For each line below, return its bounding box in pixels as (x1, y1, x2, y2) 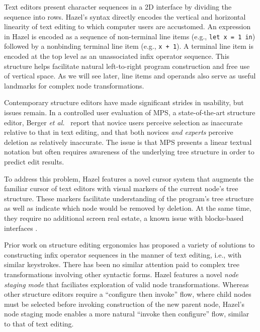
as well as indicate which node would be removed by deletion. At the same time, (4, 203, 251, 213)
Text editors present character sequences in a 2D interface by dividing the (4, 2, 232, 12)
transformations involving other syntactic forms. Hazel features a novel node (4, 269, 238, 279)
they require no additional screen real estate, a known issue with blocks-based (4, 213, 244, 223)
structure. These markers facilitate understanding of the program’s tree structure (4, 193, 254, 203)
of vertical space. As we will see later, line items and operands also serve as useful (4, 70, 256, 81)
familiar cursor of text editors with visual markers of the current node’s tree (4, 183, 238, 194)
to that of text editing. (4, 318, 74, 328)
